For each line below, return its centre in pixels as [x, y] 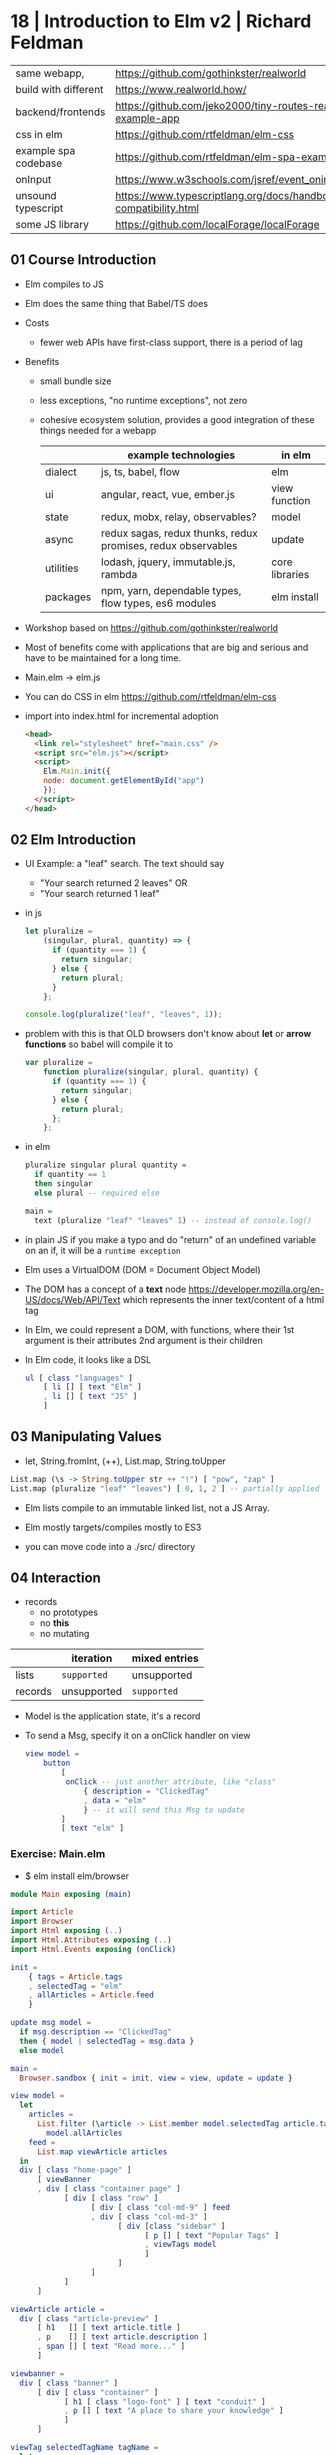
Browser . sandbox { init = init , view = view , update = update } [156, 2078]
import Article [42, 1912]
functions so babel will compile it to [98, 1044]
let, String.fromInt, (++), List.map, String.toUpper [125, 1461]
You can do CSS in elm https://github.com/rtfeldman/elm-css [150, 696]
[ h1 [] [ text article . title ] [109, 2328]
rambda [119, 574]
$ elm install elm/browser [77, 1876]
